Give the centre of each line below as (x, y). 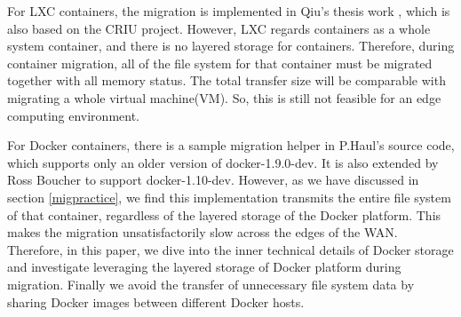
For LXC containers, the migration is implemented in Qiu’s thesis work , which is (229, 11)
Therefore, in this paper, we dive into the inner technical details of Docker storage (230, 249)
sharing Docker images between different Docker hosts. (156, 301)
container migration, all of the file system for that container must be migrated (220, 63)
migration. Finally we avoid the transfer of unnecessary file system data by (211, 284)
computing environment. (74, 115)
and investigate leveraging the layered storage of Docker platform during (204, 267)
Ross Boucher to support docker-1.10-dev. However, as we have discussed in (213, 180)
